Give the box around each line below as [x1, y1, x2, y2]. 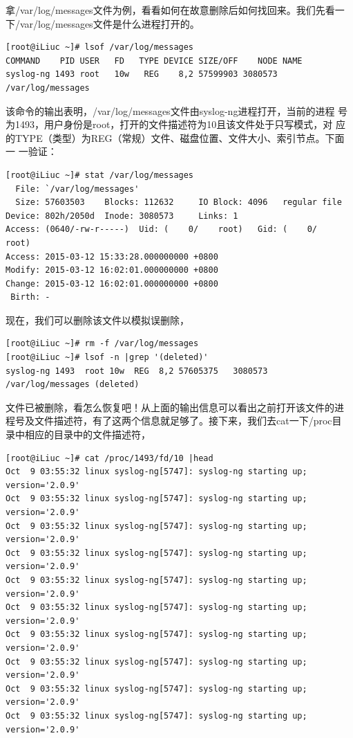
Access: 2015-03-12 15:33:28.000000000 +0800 [6, 251, 218, 262]
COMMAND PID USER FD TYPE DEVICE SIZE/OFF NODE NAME [6, 55, 303, 66]
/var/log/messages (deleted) [6, 379, 140, 390]
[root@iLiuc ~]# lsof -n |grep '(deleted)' [6, 352, 209, 363]
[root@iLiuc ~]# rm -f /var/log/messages [6, 339, 199, 349]
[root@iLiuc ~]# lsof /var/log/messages [6, 42, 194, 53]
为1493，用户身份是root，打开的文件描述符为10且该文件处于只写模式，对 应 [6, 117, 345, 132]
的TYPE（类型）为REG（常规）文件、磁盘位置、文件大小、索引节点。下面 [6, 130, 345, 145]
